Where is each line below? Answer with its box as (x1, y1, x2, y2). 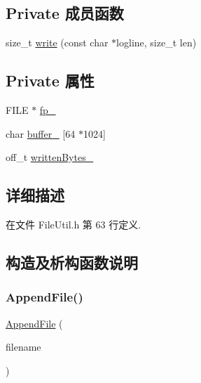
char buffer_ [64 (6, 126, 76, 141)
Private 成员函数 (6, 2, 124, 24)
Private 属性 (6, 70, 95, 91)
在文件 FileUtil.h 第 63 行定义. (6, 216, 141, 231)
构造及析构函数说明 (6, 251, 138, 273)
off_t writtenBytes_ (6, 150, 94, 164)
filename (6, 339, 41, 354)
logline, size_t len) (116, 35, 197, 50)
